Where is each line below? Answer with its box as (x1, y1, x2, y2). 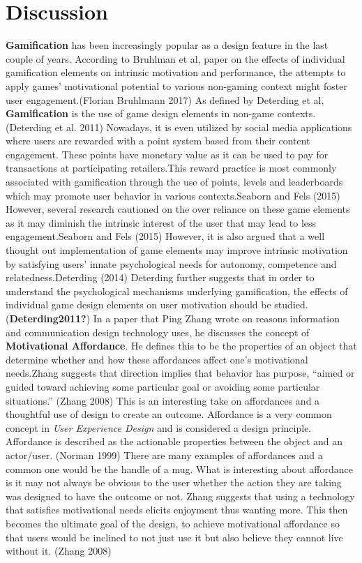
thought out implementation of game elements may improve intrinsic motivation (6, 243, 348, 257)
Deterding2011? (9, 311, 86, 325)
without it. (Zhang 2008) (6, 543, 112, 558)
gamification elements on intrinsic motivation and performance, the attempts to (6, 65, 346, 80)
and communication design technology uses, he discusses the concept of (6, 324, 310, 339)
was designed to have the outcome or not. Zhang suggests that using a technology (6, 488, 355, 503)
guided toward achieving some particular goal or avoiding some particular (6, 379, 320, 393)
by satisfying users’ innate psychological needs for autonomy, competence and (6, 256, 337, 271)
